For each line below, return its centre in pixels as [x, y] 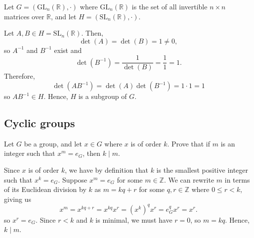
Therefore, [20, 76]
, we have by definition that [106, 170]
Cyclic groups [40, 123]
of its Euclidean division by [45, 189]
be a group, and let [53, 143]
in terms [237, 179]
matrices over [24, 16]
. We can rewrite [189, 179]
